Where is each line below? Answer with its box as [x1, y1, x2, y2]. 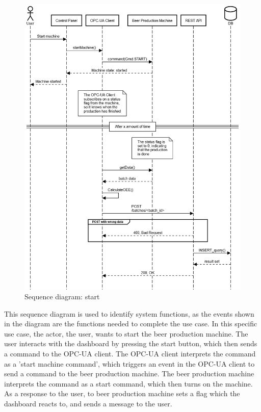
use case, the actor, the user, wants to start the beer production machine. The [4, 328, 248, 339]
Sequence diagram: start [24, 291, 100, 302]
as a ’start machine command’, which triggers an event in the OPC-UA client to [4, 358, 255, 369]
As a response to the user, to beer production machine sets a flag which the [4, 388, 240, 399]
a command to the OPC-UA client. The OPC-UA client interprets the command [4, 348, 256, 359]
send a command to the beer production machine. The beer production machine [4, 368, 254, 379]
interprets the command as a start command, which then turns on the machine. [4, 378, 253, 389]
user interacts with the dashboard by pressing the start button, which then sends [4, 338, 257, 349]
